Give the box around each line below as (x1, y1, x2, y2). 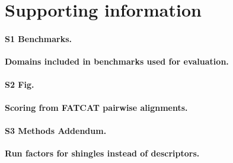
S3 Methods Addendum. (5, 124, 107, 136)
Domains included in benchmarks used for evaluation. (5, 55, 229, 68)
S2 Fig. (5, 78, 34, 91)
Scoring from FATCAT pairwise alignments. (5, 101, 188, 113)
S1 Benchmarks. (5, 32, 72, 44)
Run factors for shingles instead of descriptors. (5, 146, 200, 159)
